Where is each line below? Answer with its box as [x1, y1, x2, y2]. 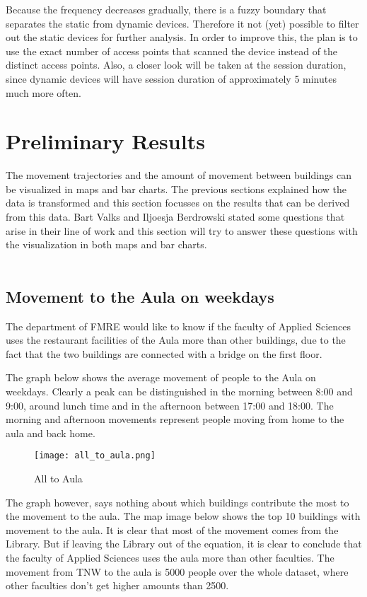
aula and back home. [6, 425, 95, 440]
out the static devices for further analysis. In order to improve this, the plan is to [6, 30, 358, 45]
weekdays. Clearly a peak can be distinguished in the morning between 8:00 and [6, 384, 353, 399]
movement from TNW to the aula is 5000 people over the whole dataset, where [6, 564, 349, 579]
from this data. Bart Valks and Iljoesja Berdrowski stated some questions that [6, 209, 345, 224]
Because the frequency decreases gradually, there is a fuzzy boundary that [6, 2, 327, 16]
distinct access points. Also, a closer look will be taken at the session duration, [6, 57, 346, 72]
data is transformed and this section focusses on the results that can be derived [6, 195, 350, 210]
